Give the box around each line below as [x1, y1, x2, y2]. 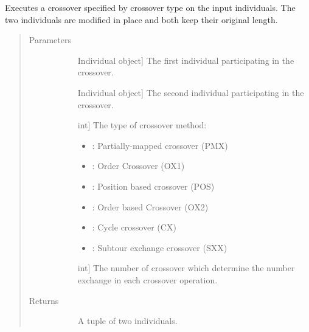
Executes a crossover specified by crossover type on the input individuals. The [5, 1, 296, 13]
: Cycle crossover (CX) [92, 221, 176, 233]
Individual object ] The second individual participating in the [77, 86, 304, 99]
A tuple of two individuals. [77, 314, 178, 327]
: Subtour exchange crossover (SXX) [92, 241, 227, 254]
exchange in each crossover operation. [77, 273, 218, 286]
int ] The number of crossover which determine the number [77, 261, 295, 274]
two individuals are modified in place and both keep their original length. [5, 13, 278, 26]
